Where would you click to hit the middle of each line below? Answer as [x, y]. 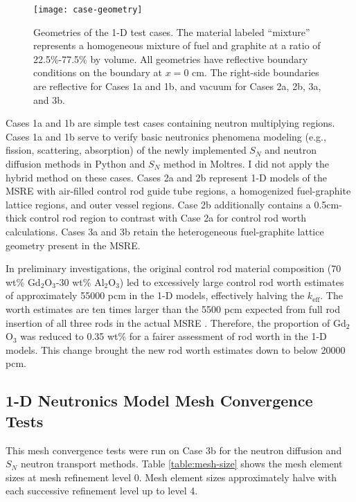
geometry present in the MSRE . [73, 245]
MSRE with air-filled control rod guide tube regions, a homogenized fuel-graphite [178, 191]
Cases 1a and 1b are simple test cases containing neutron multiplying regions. [170, 123]
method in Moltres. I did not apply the [246, 163]
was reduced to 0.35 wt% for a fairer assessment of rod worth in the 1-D [173, 336]
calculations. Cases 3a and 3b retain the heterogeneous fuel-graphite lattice [165, 231]
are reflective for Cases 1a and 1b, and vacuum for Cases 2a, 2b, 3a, [177, 86]
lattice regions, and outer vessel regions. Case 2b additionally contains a [158, 204]
